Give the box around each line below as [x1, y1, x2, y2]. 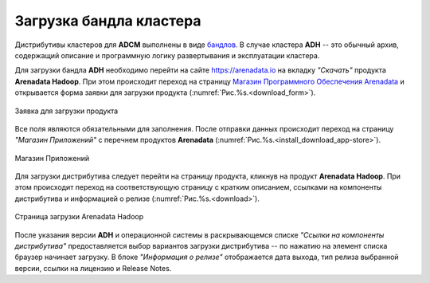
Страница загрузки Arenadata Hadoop [14, 212, 144, 222]
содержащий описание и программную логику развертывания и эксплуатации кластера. [14, 50, 320, 60]
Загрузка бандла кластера [14, 12, 201, 29]
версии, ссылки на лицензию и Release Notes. [14, 263, 172, 273]
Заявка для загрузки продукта [14, 106, 119, 116]
